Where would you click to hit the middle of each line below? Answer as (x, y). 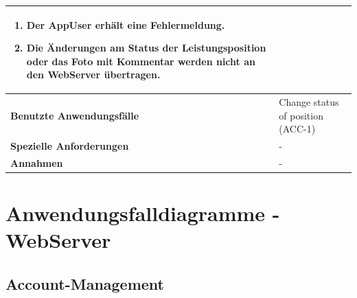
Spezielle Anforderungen (70, 146)
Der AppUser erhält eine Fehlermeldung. (126, 24)
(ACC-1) (297, 129)
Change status (309, 102)
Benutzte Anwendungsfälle (75, 115)
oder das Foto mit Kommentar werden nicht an (141, 61)
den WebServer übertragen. (93, 74)
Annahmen (37, 163)
